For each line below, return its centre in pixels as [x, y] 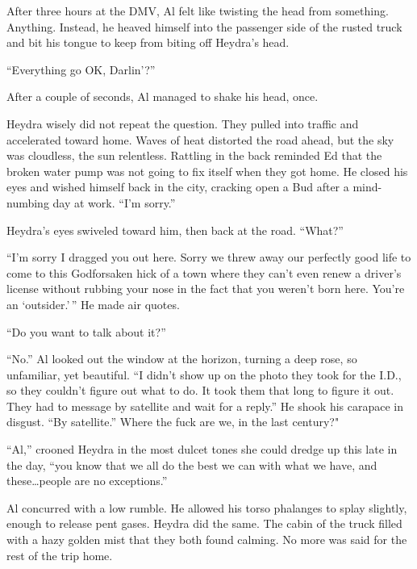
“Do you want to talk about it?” [86, 331]
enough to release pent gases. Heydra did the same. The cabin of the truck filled [204, 523]
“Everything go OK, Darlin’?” [81, 69]
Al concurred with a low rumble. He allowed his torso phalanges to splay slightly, [207, 507]
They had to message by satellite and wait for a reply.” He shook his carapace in [205, 406]
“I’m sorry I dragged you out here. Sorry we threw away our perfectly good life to [209, 257]
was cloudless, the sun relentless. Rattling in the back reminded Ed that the [194, 155]
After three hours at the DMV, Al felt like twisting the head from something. [198, 10]
